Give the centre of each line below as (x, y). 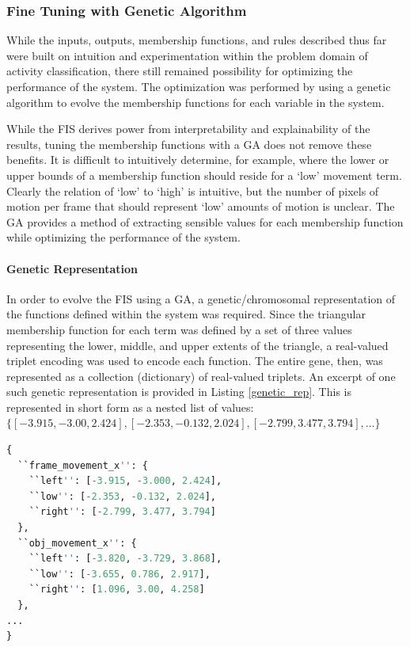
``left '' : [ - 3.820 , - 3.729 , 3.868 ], (125, 559)
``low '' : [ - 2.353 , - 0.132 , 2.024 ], (122, 496)
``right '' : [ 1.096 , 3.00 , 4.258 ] (117, 590)
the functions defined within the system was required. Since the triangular (186, 314)
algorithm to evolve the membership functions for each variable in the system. (196, 102)
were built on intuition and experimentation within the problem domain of (187, 55)
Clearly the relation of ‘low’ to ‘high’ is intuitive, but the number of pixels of (193, 190)
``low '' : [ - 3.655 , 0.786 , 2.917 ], (120, 574)
